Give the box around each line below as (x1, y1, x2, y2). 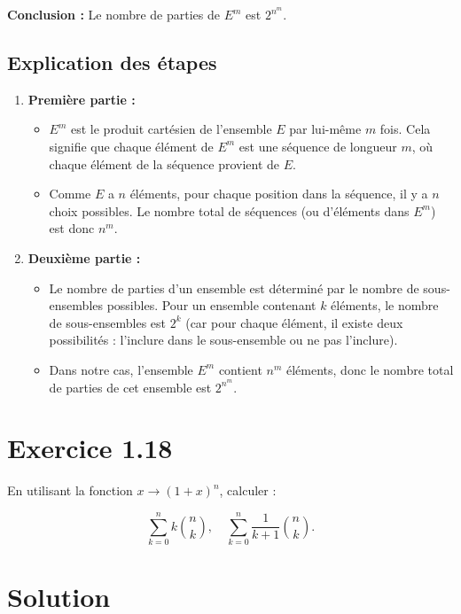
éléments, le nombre (331, 296, 439, 315)
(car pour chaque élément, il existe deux (185, 313, 403, 331)
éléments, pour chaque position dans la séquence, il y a (129, 184, 428, 203)
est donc (49, 219, 95, 237)
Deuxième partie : (27, 248, 141, 267)
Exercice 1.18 (7, 430, 173, 466)
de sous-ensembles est (49, 313, 166, 331)
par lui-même (289, 120, 362, 138)
